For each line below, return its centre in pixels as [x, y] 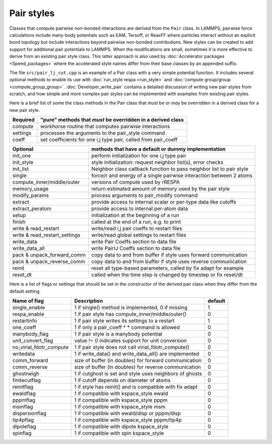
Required [23, 120]
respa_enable [28, 314]
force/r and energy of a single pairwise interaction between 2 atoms [172, 175]
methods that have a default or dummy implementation [159, 149]
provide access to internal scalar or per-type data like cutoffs [164, 202]
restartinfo [25, 321]
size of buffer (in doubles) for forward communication [138, 360]
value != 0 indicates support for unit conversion [130, 341]
